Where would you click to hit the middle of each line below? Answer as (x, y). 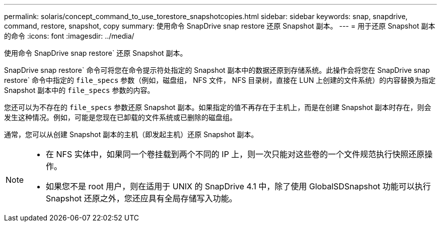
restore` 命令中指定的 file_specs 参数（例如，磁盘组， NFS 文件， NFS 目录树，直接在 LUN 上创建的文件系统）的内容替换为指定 (220, 80)
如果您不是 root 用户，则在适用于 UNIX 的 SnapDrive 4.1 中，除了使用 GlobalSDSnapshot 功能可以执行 (238, 186)
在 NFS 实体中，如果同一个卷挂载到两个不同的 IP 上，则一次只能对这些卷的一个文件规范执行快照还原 (235, 154)
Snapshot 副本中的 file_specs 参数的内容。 (79, 90)
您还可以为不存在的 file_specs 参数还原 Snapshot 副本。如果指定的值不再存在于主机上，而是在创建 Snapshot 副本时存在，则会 (218, 107)
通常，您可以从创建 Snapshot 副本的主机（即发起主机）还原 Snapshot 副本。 (131, 134)
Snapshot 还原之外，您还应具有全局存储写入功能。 (141, 198)
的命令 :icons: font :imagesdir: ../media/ (69, 36)
